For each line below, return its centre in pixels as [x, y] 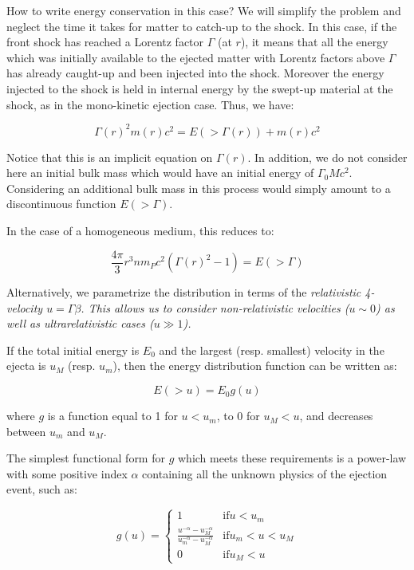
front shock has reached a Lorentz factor [105, 42]
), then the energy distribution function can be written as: [255, 366]
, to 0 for [238, 416]
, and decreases [336, 416]
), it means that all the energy [314, 42]
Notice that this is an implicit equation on [110, 157]
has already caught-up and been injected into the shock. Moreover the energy [195, 73]
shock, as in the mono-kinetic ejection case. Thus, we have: [150, 104]
